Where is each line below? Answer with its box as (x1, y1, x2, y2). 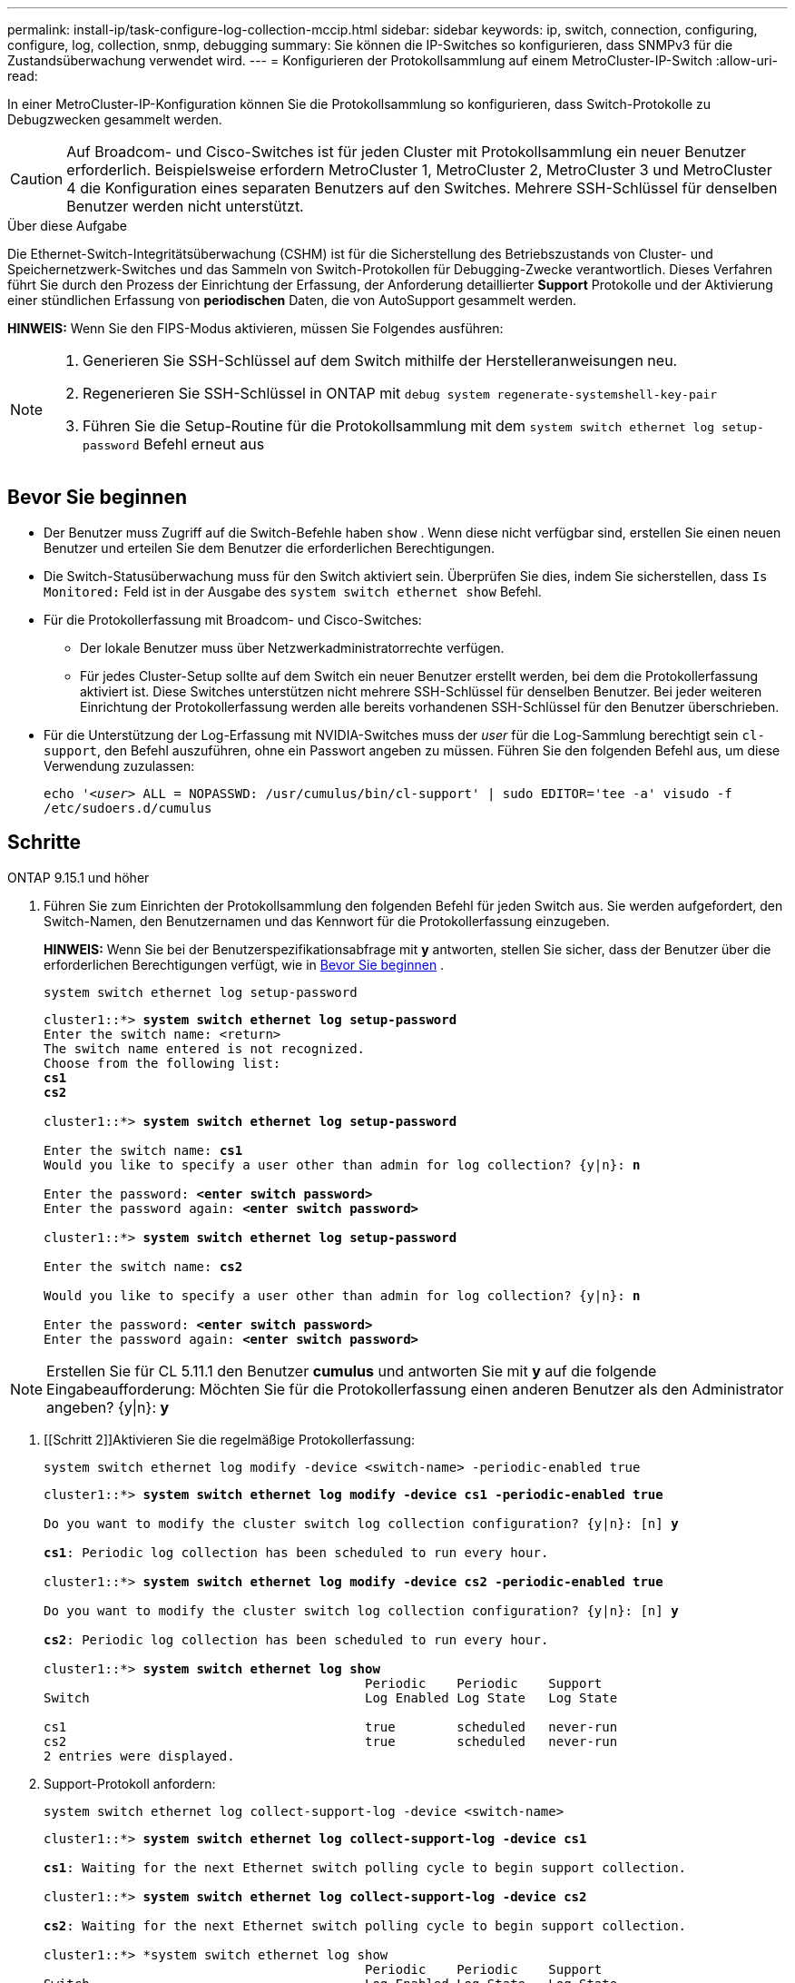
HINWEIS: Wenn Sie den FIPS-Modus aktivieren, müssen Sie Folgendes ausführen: (7, 321, 504, 336)
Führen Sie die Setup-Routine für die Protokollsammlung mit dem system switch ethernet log (83, 417, 715, 435)
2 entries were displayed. (44, 1748, 235, 1763)
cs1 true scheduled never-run (44, 1719, 618, 1734)
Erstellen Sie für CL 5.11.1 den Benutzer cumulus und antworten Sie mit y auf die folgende (46, 1361, 657, 1380)
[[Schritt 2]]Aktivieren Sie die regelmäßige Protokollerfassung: (44, 1431, 416, 1447)
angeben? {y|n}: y (46, 1397, 170, 1416)
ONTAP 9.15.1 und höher (7, 869, 150, 885)
